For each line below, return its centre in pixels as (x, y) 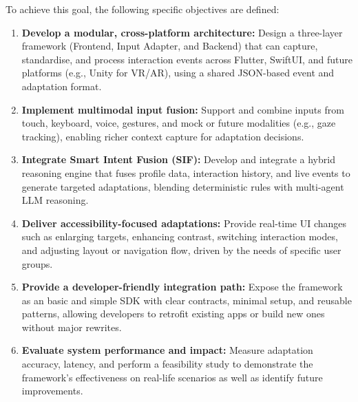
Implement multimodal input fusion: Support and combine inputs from (183, 109)
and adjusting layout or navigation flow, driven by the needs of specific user (181, 250)
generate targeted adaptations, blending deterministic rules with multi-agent (183, 186)
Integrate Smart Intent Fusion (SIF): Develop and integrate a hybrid (178, 159)
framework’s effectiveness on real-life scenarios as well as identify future (172, 377)
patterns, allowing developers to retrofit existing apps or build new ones (173, 314)
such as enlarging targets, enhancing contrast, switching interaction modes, (180, 236)
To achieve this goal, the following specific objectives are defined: (143, 9)
